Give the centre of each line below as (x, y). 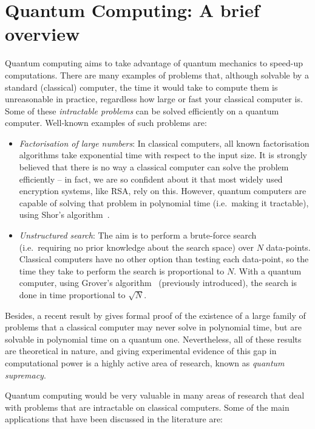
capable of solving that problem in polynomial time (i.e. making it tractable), (164, 202)
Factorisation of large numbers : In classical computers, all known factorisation (164, 143)
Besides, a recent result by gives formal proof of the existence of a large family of (155, 315)
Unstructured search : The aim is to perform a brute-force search (138, 235)
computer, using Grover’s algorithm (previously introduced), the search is (158, 283)
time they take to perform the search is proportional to (122, 270)
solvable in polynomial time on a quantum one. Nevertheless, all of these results (153, 339)
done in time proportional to (72, 295)
